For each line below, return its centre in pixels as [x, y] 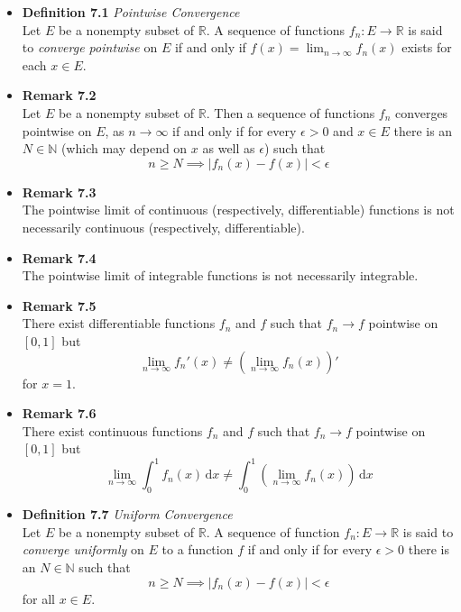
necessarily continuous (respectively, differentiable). [163, 227]
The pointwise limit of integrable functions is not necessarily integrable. [220, 275]
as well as [229, 148]
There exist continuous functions [112, 430]
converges [422, 112]
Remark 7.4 [59, 257]
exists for [427, 47]
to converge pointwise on [90, 47]
